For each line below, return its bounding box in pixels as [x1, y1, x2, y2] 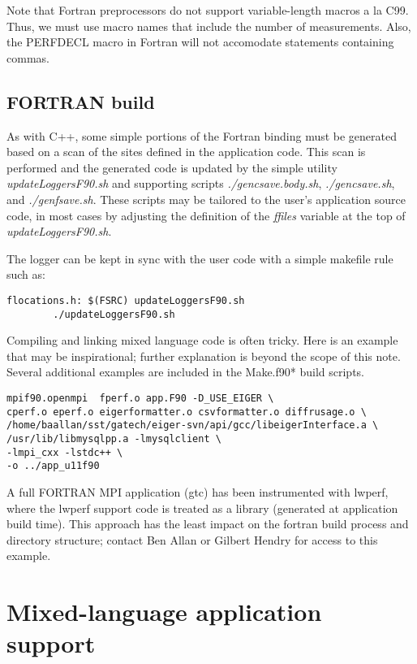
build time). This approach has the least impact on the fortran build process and [6, 515, 409, 532]
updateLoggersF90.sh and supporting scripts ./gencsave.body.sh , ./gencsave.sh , [6, 175, 395, 192]
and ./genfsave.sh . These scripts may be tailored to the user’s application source [6, 190, 406, 207]
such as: [6, 266, 45, 283]
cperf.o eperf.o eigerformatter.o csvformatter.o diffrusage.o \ [6, 406, 367, 418]
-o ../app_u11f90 [6, 460, 100, 472]
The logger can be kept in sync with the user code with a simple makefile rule [6, 250, 393, 267]
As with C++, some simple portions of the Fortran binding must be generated [6, 127, 398, 144]
